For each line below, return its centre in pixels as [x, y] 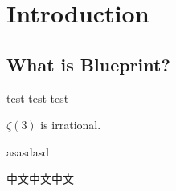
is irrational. [71, 125]
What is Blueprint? [88, 64]
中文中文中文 [40, 179]
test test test [38, 98]
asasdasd [28, 151]
